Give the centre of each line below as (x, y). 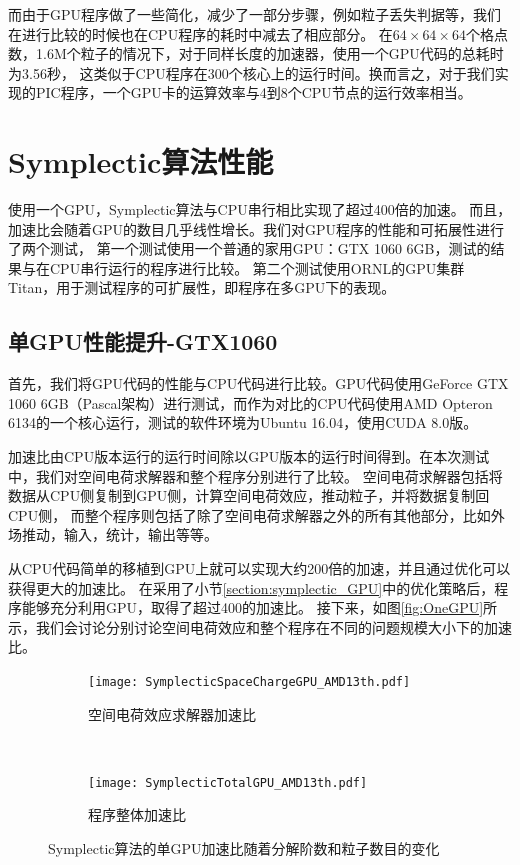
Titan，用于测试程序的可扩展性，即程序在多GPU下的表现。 (202, 287)
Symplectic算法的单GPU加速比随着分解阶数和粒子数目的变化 (244, 848)
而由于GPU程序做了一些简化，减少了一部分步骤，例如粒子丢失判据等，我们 (255, 14)
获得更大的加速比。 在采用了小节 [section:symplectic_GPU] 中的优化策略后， (251, 587)
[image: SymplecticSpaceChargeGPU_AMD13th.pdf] (249, 681)
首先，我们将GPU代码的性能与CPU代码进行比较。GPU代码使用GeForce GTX (258, 383)
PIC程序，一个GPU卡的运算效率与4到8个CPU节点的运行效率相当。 (253, 92)
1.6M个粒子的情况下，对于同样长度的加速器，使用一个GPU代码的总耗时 (269, 53)
